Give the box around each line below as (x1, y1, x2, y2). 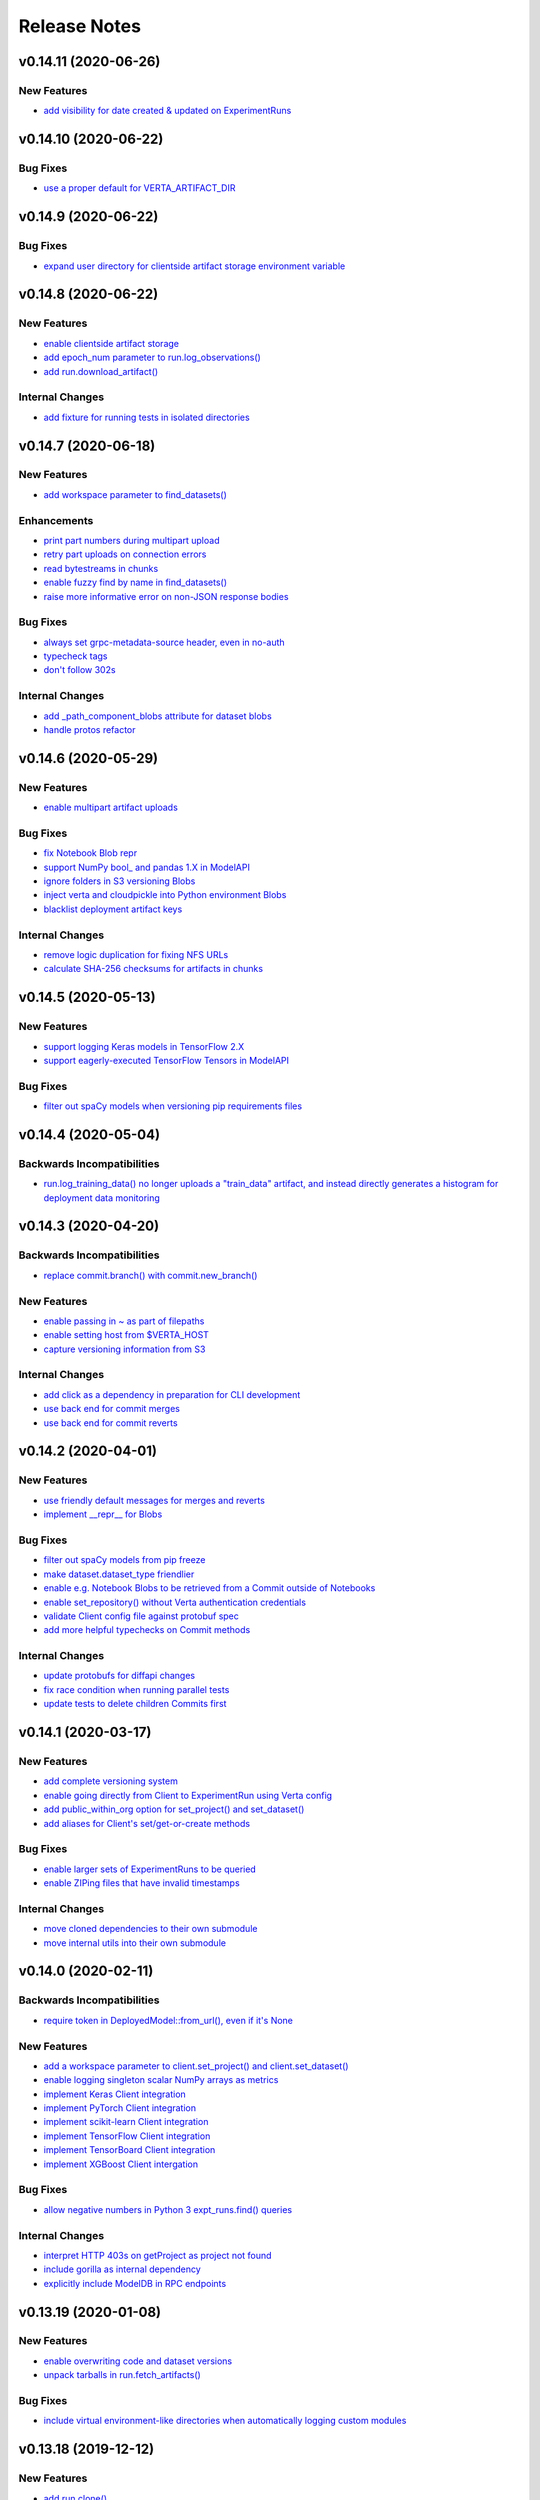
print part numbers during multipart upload (43, 535, 220, 546)
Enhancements (18, 513, 94, 527)
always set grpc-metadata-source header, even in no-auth (43, 636, 285, 648)
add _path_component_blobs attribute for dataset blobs (43, 710, 272, 722)
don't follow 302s (43, 664, 116, 676)
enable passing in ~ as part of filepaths (43, 1315, 205, 1327)
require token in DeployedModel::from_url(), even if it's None (43, 2014, 294, 2026)
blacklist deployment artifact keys (43, 903, 183, 915)
